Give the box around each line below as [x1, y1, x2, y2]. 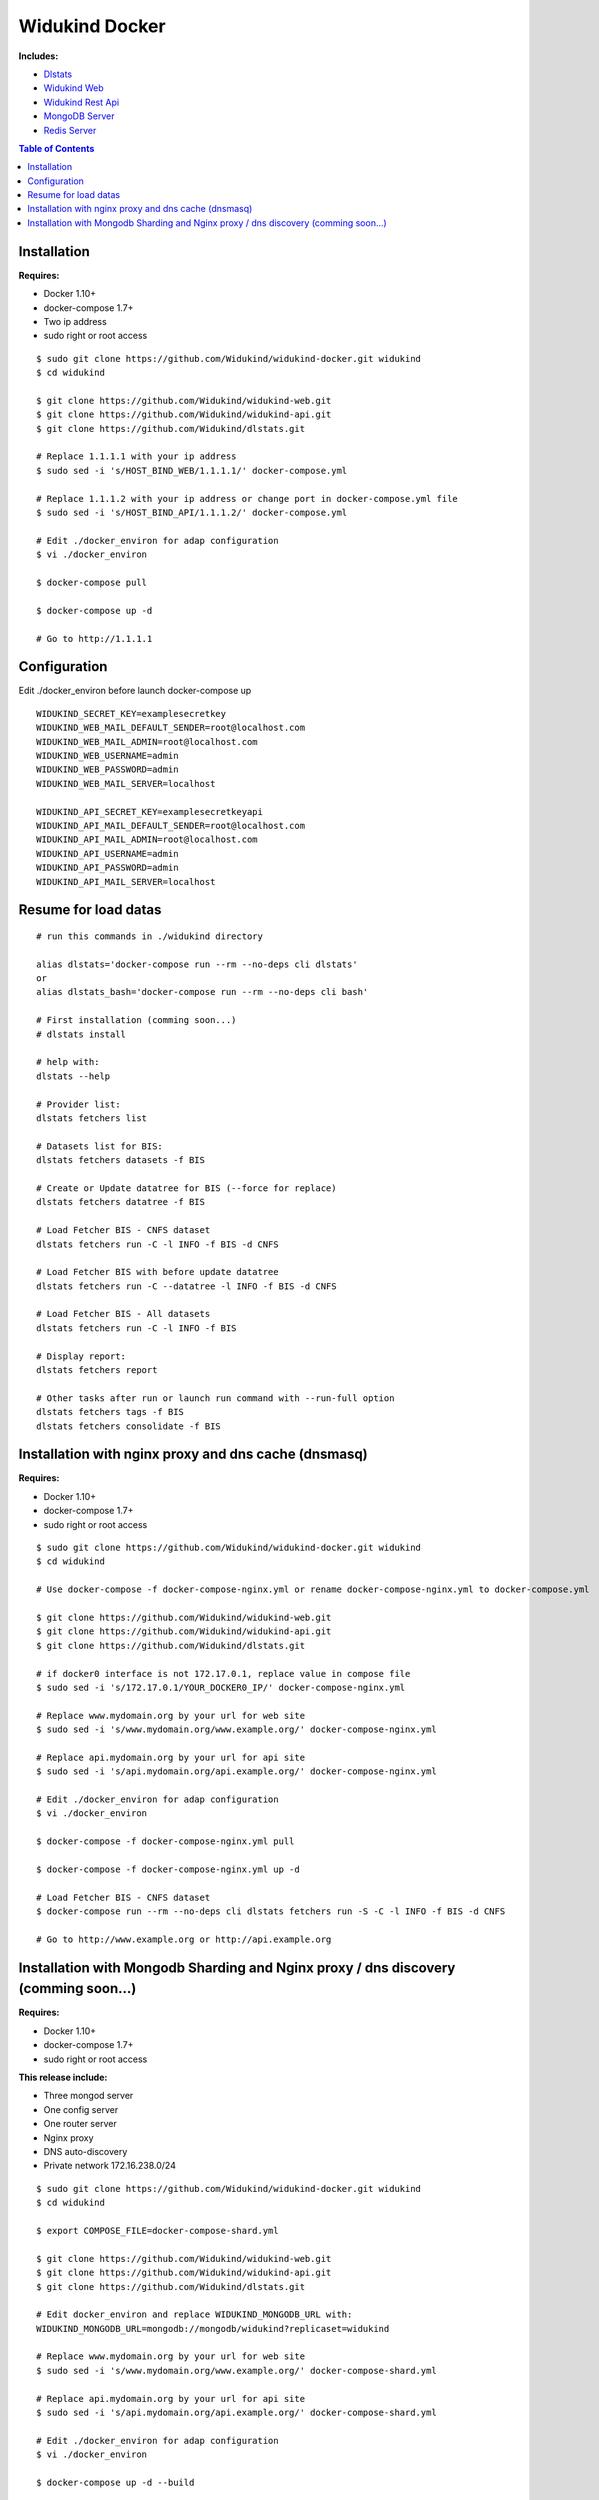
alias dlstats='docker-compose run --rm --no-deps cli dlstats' [36, 958, 359, 970]
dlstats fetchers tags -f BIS [36, 1406, 185, 1418]
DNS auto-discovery [43, 2146, 128, 2157]
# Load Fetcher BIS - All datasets [36, 1308, 211, 1320]
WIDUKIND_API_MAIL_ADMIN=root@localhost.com [36, 834, 259, 845]
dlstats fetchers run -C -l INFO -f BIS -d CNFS [36, 1238, 279, 1250]
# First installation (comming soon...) [36, 1015, 237, 1026]
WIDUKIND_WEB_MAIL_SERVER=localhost [36, 778, 216, 789]
